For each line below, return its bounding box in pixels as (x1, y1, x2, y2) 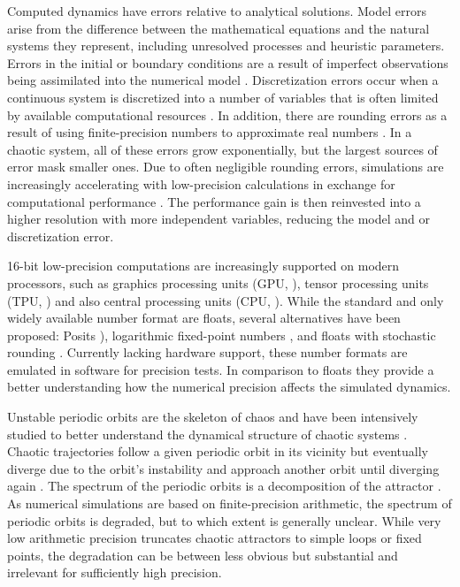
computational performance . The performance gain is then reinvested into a (7, 192, 421, 210)
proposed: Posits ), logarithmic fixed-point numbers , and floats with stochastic (7, 325, 436, 344)
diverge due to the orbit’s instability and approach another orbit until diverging (7, 459, 440, 477)
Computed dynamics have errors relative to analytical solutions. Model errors (7, 2, 426, 19)
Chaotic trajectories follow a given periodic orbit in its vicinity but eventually (7, 442, 428, 461)
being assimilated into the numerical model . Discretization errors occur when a (7, 71, 439, 89)
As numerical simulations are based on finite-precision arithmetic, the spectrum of (7, 494, 452, 513)
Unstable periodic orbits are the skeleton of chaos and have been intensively (7, 408, 418, 426)
